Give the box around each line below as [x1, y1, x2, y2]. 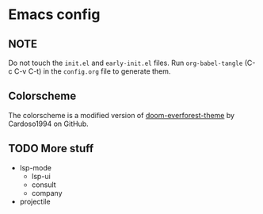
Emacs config [8, 6, 101, 24]
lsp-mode [19, 162, 51, 172]
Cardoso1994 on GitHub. [8, 119, 89, 128]
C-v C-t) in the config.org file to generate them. [13, 67, 171, 76]
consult [31, 180, 57, 189]
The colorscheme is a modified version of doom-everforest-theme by [8, 110, 235, 120]
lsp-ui [31, 171, 51, 181]
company [31, 188, 63, 197]
